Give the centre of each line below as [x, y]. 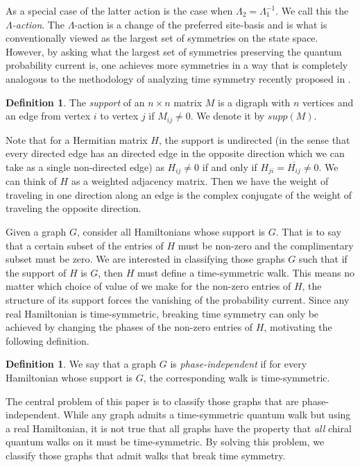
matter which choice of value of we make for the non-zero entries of [148, 286]
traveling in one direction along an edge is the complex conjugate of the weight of [179, 194]
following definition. [48, 340]
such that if [323, 259]
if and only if [230, 166]
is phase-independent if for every [239, 364]
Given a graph [36, 232]
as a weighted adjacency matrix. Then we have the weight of [200, 181]
